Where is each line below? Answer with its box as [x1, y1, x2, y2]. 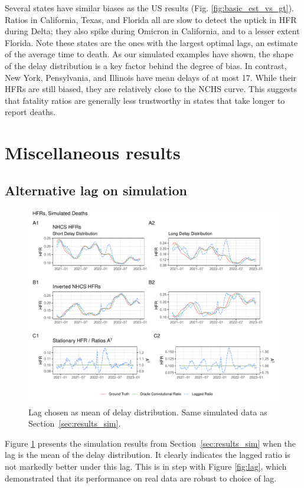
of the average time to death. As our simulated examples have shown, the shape [5, 48, 293, 60]
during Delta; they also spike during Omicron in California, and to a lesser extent [5, 25, 300, 37]
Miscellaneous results [5, 140, 181, 165]
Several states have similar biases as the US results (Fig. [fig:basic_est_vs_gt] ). [5, 2, 294, 14]
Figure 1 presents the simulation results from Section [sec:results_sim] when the [5, 437, 296, 449]
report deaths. [5, 106, 56, 118]
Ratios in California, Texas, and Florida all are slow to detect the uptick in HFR [5, 13, 297, 25]
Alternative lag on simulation [5, 181, 187, 199]
